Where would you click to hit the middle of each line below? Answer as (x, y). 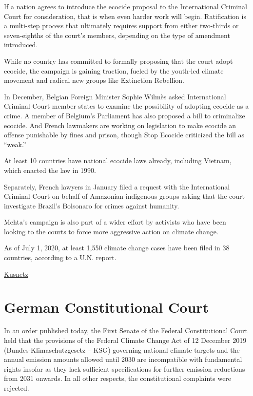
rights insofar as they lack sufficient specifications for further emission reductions (125, 368)
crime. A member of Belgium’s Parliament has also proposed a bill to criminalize (125, 115)
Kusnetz (16, 273)
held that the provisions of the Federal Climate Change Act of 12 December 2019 (125, 340)
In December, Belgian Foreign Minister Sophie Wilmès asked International (115, 96)
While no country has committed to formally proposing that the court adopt (118, 61)
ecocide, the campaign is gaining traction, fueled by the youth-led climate (114, 70)
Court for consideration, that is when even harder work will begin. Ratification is (125, 16)
